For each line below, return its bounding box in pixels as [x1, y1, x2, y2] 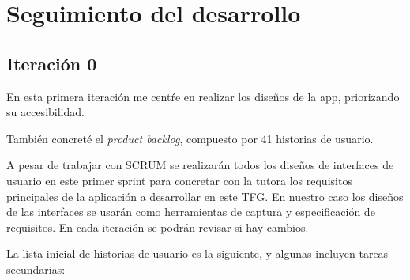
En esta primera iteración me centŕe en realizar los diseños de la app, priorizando [6, 88, 400, 104]
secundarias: [6, 260, 66, 277]
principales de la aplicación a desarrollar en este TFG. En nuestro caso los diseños [6, 187, 404, 204]
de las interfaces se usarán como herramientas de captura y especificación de [6, 203, 375, 220]
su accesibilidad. [6, 104, 85, 120]
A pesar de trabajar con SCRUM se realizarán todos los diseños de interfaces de [6, 157, 394, 173]
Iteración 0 [6, 51, 97, 75]
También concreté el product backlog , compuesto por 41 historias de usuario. [6, 130, 374, 146]
